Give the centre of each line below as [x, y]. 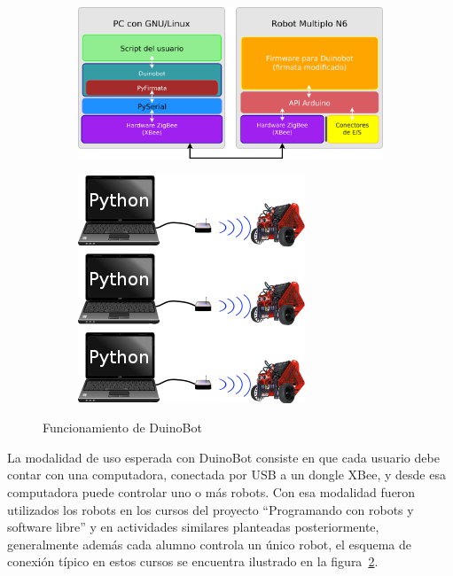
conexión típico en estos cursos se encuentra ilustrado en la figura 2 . [193, 561]
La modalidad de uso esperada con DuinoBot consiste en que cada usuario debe [223, 457]
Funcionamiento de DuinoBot [122, 428]
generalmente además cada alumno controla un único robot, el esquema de [210, 544]
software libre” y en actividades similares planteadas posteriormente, [193, 527]
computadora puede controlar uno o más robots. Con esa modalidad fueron [211, 491]
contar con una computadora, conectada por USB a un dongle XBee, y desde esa [226, 475]
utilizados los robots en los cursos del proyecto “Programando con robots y [211, 509]
